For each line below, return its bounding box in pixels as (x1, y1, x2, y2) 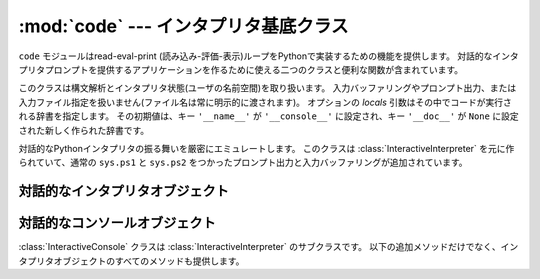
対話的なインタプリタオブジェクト (18, 183, 229, 200)
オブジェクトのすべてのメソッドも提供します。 (53, 255, 245, 267)
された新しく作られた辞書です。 (18, 124, 150, 136)
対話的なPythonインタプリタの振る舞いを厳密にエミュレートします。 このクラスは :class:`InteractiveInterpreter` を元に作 (18, 142, 515, 154)
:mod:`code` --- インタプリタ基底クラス (18, 15, 349, 37)
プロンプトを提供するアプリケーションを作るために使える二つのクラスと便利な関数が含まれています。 (44, 63, 464, 75)
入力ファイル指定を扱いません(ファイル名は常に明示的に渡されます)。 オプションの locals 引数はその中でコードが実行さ (18, 96, 512, 108)
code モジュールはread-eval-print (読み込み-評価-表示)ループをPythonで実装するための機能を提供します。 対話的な (18, 50, 493, 62)
